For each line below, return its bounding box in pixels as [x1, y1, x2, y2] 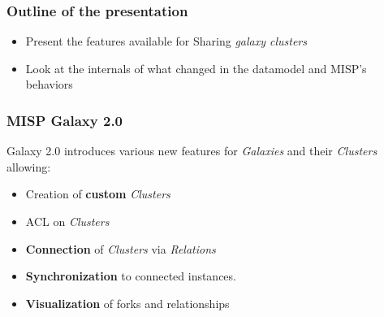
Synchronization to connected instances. [25, 267, 236, 284]
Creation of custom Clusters [25, 185, 170, 202]
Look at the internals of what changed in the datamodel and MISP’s [25, 59, 367, 76]
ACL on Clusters [25, 213, 110, 229]
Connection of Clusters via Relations [25, 240, 216, 257]
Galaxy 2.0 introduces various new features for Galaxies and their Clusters [6, 142, 378, 159]
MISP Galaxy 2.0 [6, 110, 123, 130]
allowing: [6, 158, 51, 175]
